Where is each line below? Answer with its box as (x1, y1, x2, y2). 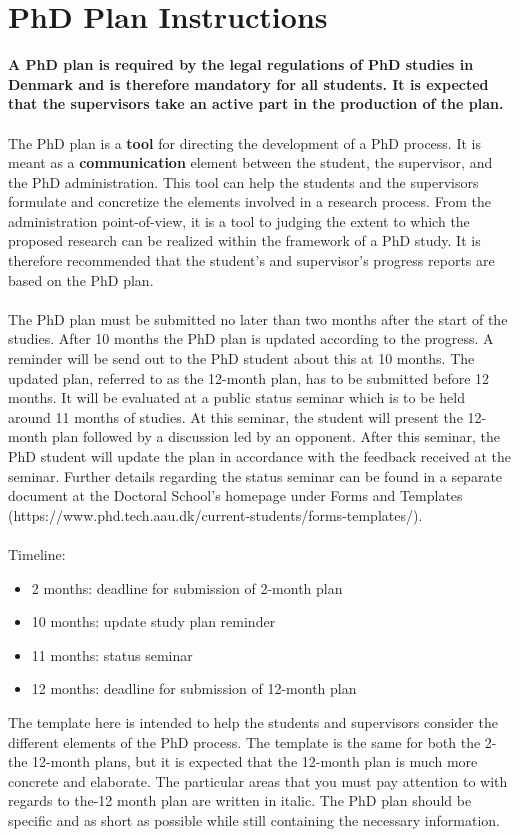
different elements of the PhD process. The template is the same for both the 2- (8, 731, 497, 752)
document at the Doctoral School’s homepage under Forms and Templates (8, 485, 463, 506)
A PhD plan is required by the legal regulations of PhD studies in (8, 54, 474, 75)
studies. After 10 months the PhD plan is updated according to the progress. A (8, 328, 494, 349)
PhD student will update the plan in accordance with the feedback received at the (8, 446, 511, 466)
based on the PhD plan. (8, 269, 154, 290)
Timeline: (8, 543, 66, 564)
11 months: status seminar (31, 644, 193, 665)
